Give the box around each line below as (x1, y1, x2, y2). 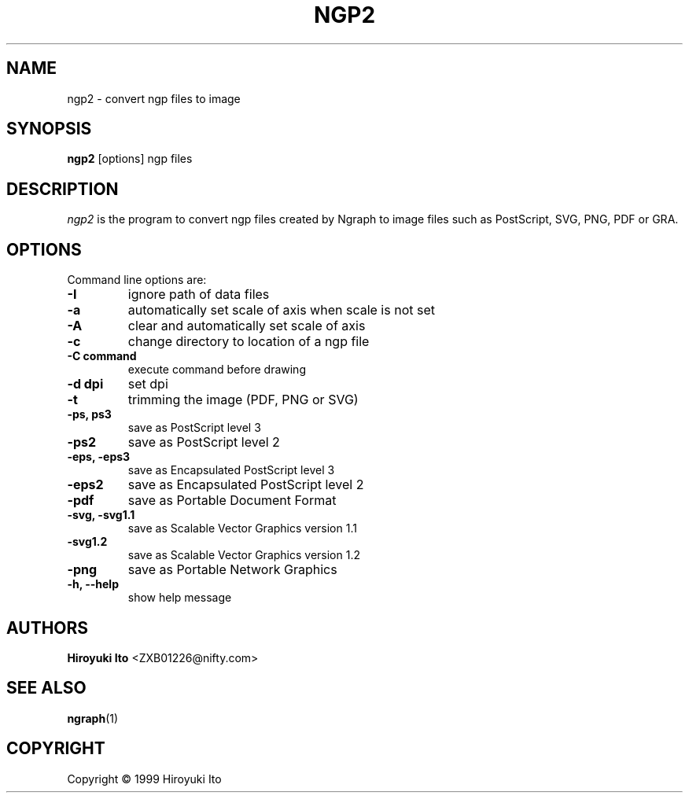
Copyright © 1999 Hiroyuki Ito (67, 771, 222, 786)
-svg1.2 (67, 535, 108, 549)
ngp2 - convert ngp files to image (67, 91, 241, 105)
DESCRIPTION (6, 179, 119, 199)
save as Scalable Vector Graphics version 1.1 (127, 521, 357, 536)
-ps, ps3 (67, 407, 112, 422)
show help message (127, 591, 232, 605)
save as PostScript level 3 (127, 421, 261, 435)
